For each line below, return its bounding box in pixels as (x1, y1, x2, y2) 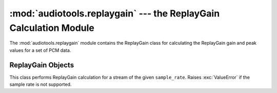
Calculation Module (9, 22, 94, 33)
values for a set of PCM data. (9, 47, 71, 53)
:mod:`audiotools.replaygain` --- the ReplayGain (9, 8, 220, 19)
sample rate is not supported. (9, 81, 72, 87)
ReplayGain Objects (9, 61, 74, 69)
